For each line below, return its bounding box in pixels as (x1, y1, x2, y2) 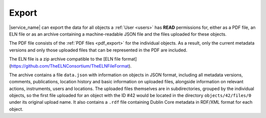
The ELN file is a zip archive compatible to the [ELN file (9, 56, 121, 62)
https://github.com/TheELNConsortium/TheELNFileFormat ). (10, 63, 132, 69)
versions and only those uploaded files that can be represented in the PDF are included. (9, 47, 187, 53)
